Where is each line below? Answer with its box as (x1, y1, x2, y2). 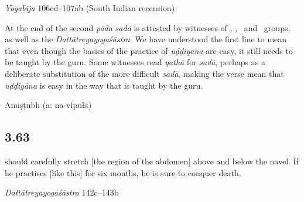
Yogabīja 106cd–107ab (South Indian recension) (5, 2, 175, 14)
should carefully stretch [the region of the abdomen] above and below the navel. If (5, 154, 299, 167)
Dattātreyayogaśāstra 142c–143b (5, 186, 119, 198)
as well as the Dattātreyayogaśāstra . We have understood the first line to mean (5, 33, 287, 45)
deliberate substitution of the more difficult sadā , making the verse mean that (5, 67, 284, 79)
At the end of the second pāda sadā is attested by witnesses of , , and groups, (5, 21, 291, 33)
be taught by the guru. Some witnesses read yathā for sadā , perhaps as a (5, 56, 265, 68)
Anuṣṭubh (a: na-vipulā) (5, 99, 92, 111)
